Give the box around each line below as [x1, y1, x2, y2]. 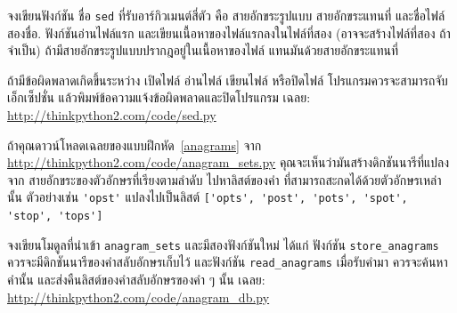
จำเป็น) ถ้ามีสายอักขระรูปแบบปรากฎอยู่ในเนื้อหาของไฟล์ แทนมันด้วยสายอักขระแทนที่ [7, 41, 399, 60]
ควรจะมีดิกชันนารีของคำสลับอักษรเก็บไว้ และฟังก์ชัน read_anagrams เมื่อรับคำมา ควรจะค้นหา [7, 253, 448, 271]
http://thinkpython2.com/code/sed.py [7, 106, 216, 124]
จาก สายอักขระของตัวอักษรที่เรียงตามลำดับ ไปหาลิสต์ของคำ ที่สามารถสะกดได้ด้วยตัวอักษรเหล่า [7, 170, 442, 189]
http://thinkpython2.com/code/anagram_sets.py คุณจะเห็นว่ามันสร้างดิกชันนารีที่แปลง [7, 153, 450, 172]
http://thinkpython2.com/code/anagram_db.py [7, 287, 270, 306]
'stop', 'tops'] [7, 210, 103, 223]
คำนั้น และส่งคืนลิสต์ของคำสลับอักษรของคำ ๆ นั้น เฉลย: [7, 270, 265, 289]
